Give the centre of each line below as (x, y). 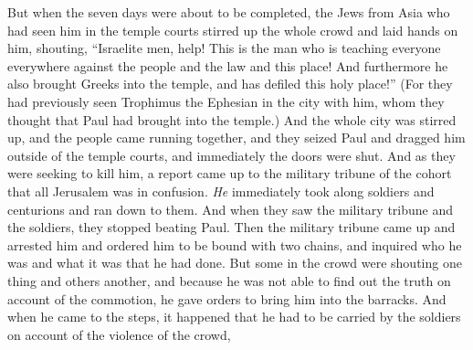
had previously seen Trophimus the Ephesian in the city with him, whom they (226, 101)
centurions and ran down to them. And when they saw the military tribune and (231, 209)
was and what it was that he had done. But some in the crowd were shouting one (235, 263)
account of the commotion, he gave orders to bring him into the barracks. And (227, 298)
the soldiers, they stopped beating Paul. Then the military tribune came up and (231, 227)
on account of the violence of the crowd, (119, 334)
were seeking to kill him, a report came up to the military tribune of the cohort (230, 173)
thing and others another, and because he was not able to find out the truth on (229, 280)
